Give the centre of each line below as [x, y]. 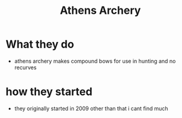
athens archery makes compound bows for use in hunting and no [95, 61]
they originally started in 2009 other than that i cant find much [91, 108]
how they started [49, 92]
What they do [40, 44]
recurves [25, 67]
